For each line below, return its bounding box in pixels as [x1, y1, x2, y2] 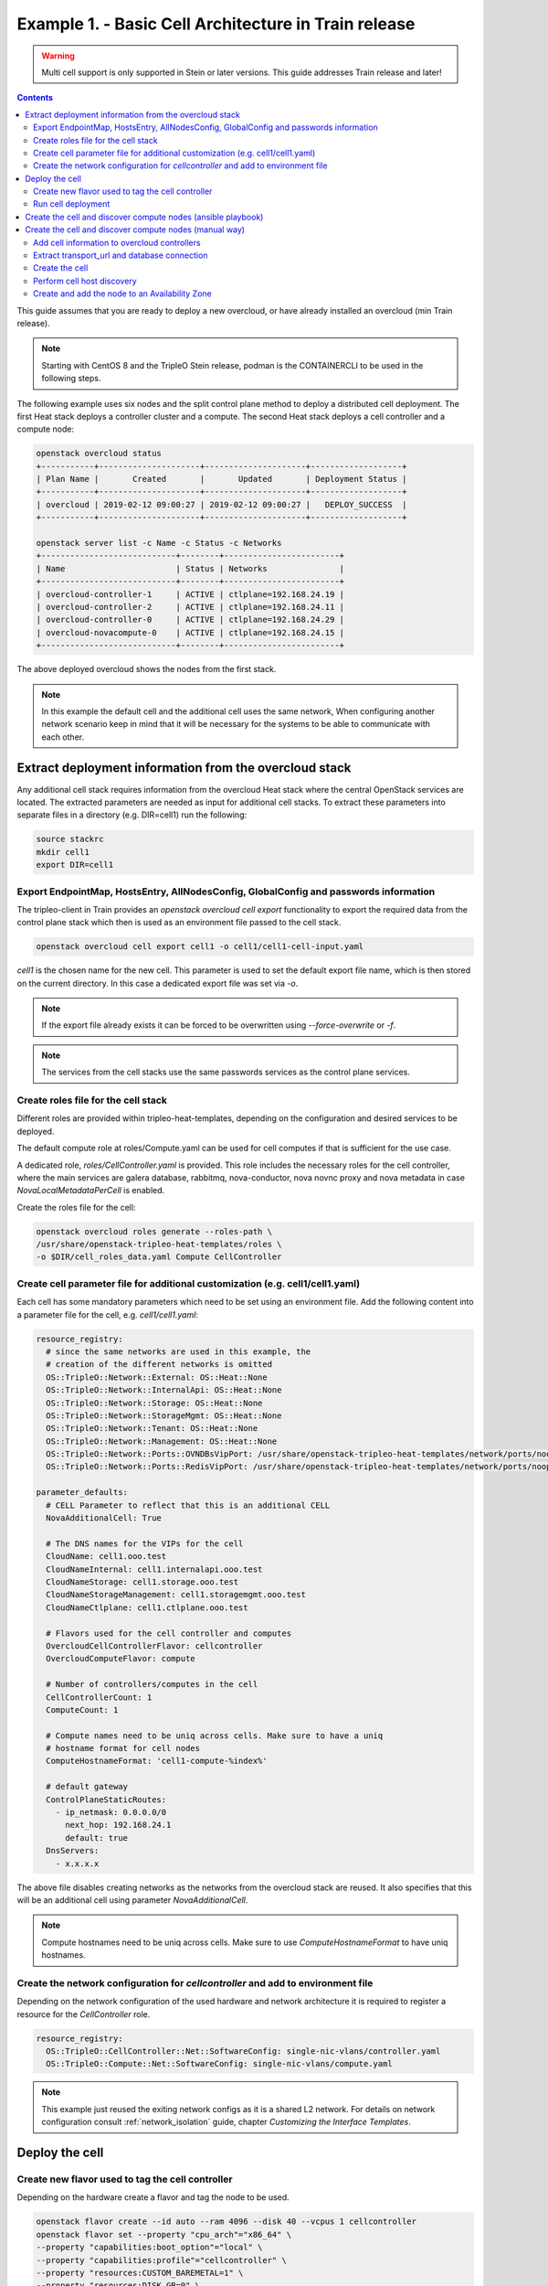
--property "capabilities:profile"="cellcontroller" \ [36, 2255, 287, 2265]
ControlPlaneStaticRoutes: [46, 1794, 167, 1805]
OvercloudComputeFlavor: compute [46, 1653, 195, 1664]
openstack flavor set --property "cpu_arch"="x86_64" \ [36, 2229, 292, 2239]
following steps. [41, 373, 101, 384]
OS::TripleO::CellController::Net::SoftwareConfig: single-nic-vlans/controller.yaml [46, 2046, 441, 2056]
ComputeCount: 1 [46, 1704, 119, 1714]
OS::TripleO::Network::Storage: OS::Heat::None [46, 1397, 263, 1408]
